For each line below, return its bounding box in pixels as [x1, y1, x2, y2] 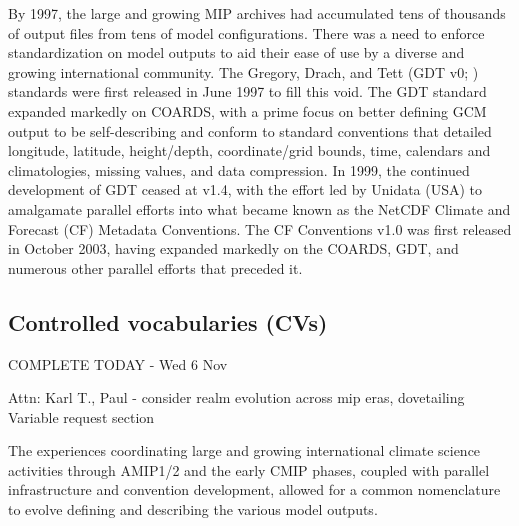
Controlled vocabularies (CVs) [8, 306, 328, 337]
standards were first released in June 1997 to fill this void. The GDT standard [8, 81, 487, 102]
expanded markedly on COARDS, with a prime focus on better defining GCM [8, 100, 487, 121]
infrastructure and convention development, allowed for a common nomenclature [8, 479, 501, 500]
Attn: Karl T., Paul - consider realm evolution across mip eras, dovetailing [8, 387, 465, 408]
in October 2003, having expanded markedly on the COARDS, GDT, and [8, 238, 459, 259]
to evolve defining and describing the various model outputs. [8, 499, 378, 520]
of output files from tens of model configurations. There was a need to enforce [8, 22, 485, 43]
